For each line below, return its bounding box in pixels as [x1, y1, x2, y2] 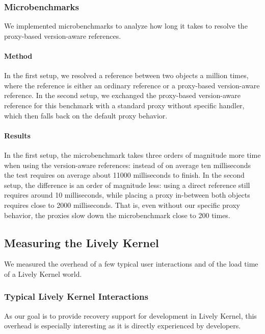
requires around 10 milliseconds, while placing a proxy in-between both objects [4, 189, 250, 200]
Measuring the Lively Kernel [4, 234, 159, 250]
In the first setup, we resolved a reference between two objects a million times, [4, 70, 249, 81]
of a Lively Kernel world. [4, 268, 82, 279]
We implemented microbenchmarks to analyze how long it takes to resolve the [4, 20, 248, 31]
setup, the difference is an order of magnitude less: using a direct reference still [4, 179, 250, 190]
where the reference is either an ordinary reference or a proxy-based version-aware [4, 80, 260, 90]
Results [4, 130, 31, 140]
